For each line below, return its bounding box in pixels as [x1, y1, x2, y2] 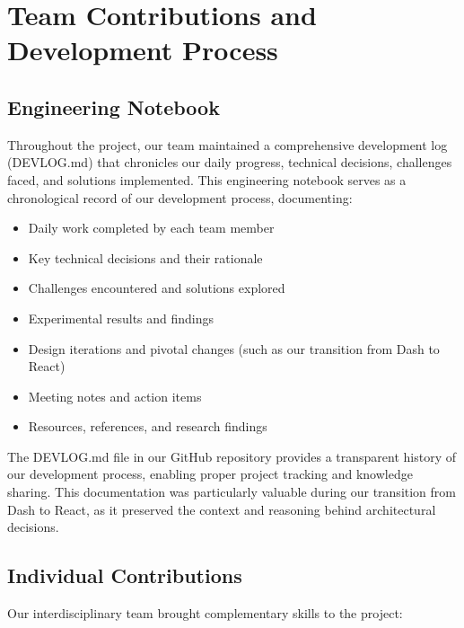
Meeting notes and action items [28, 386, 202, 405]
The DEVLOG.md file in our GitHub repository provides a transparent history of [7, 447, 456, 465]
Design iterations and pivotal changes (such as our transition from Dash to [28, 339, 440, 358]
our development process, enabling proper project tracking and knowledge [7, 464, 413, 483]
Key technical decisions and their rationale [28, 248, 263, 267]
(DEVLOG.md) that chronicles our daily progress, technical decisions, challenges [7, 153, 452, 172]
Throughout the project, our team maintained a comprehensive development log [7, 135, 448, 154]
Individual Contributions [7, 562, 242, 589]
